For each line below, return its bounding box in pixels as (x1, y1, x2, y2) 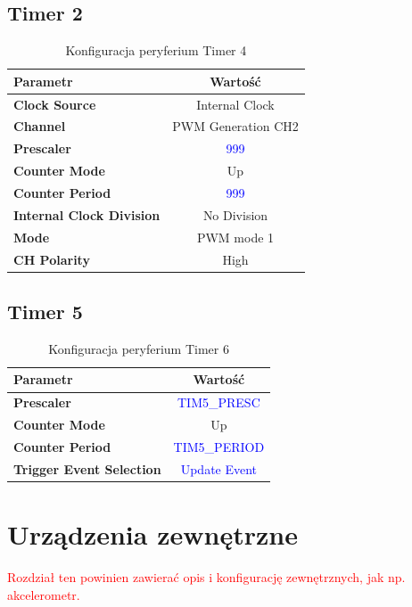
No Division (202, 205, 268, 224)
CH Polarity (13, 250, 90, 268)
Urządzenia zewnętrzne (7, 516, 298, 553)
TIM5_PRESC (177, 393, 260, 412)
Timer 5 (7, 298, 83, 325)
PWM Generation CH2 (172, 117, 299, 135)
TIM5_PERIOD (173, 437, 265, 455)
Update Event (180, 459, 258, 478)
